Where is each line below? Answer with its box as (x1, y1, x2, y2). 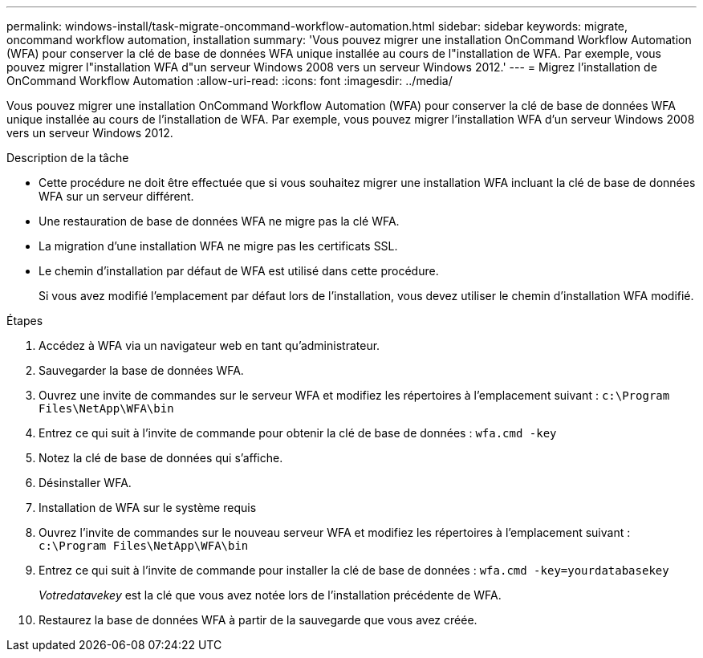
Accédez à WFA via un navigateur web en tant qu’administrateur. (39, 339, 380, 352)
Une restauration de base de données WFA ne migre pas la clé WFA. (39, 214, 400, 228)
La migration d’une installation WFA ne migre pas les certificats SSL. (39, 239, 398, 253)
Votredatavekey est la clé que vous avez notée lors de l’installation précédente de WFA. (39, 588, 502, 602)
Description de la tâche (6, 151, 129, 164)
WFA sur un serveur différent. (39, 189, 194, 203)
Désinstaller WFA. (39, 476, 132, 489)
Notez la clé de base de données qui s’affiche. (39, 451, 283, 465)
